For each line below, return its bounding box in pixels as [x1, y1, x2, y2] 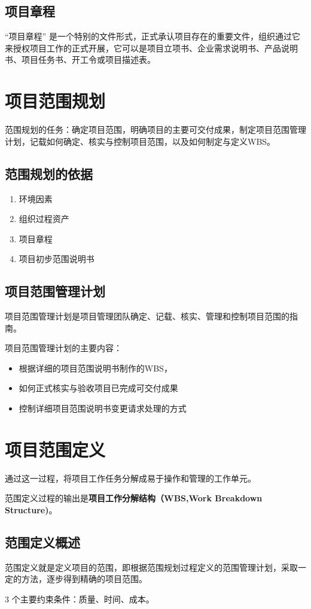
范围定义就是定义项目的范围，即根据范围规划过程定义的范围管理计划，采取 [5, 561, 298, 573]
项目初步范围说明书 [19, 252, 94, 265]
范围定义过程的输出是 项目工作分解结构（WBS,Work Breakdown [5, 492, 263, 504]
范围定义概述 [5, 532, 80, 551]
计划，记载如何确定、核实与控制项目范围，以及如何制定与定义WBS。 [5, 135, 276, 147]
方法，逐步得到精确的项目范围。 [21, 573, 147, 585]
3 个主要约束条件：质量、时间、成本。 [5, 592, 154, 605]
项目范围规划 [5, 89, 106, 113]
